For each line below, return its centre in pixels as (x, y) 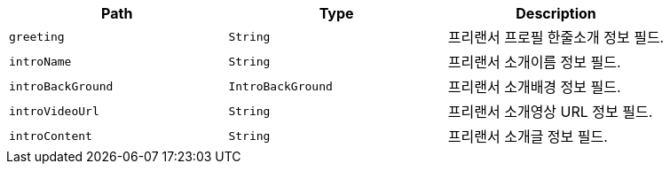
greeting (37, 36)
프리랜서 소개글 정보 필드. (528, 136)
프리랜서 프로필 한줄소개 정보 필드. (556, 37)
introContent (51, 136)
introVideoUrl (54, 111)
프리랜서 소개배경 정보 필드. (534, 87)
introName (40, 61)
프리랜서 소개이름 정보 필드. (534, 62)
